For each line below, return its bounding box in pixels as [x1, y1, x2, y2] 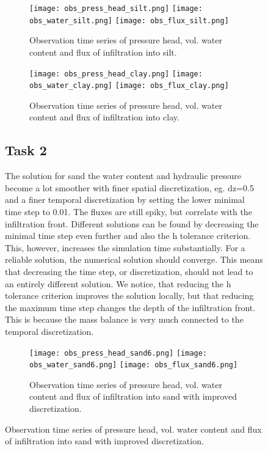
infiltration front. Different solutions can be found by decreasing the [5, 217, 259, 230]
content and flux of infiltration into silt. [29, 45, 177, 58]
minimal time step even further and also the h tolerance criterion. [5, 229, 251, 242]
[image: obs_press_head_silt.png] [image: [29, 4, 203, 13]
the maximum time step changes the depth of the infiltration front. [5, 301, 256, 313]
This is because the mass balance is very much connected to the [5, 313, 244, 326]
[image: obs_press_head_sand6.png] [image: [29, 348, 208, 358]
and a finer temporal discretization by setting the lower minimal [5, 193, 245, 206]
